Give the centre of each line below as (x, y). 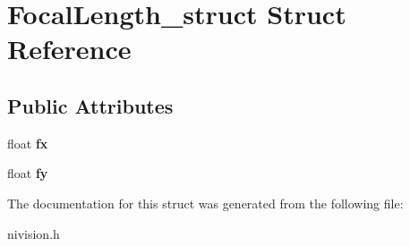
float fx (28, 143)
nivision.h (34, 233)
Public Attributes (90, 105)
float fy (28, 173)
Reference (69, 49)
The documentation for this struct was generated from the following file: (205, 203)
